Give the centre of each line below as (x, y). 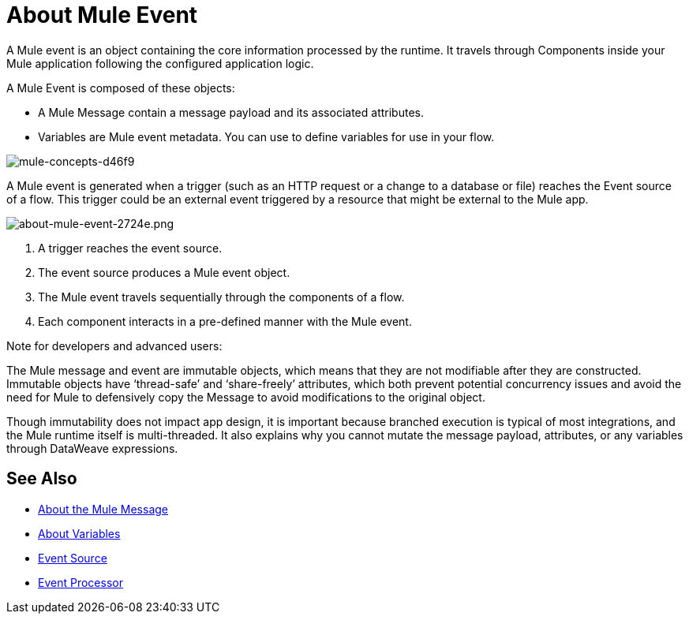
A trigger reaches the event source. (130, 248)
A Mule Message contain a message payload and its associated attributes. (231, 112)
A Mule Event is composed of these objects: (121, 88)
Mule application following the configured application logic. (160, 63)
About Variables (79, 533)
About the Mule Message (103, 509)
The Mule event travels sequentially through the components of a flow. (221, 297)
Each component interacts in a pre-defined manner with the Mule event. (225, 321)
